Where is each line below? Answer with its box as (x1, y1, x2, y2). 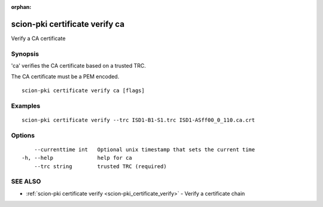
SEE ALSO (11, 177, 41, 185)
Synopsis (11, 50, 39, 58)
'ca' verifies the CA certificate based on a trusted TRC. (11, 62, 146, 69)
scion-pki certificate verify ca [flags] (22, 87, 145, 94)
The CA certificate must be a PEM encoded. (11, 73, 120, 80)
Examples (11, 102, 41, 110)
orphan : (11, 4, 32, 10)
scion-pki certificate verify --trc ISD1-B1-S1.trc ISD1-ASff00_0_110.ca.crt (22, 117, 255, 123)
